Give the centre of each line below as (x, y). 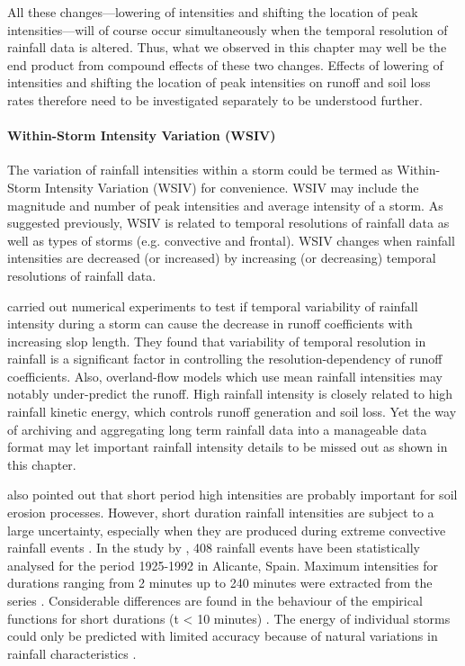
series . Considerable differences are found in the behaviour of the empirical (215, 601)
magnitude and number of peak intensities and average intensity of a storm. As (225, 205)
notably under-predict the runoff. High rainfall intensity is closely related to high (230, 394)
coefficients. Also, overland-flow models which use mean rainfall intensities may (225, 376)
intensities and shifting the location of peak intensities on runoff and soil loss (219, 82)
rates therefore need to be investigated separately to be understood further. (215, 99)
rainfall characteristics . (72, 653)
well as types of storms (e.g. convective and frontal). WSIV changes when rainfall (231, 240)
